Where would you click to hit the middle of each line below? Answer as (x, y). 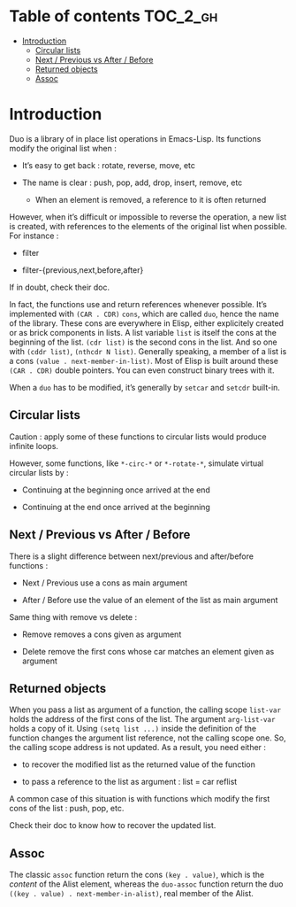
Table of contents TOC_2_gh (114, 16)
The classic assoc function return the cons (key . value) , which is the (137, 875)
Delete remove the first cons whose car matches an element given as (148, 651)
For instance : (34, 236)
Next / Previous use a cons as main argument (105, 583)
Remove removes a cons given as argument (102, 634)
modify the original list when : (63, 148)
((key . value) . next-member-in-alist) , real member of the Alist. (132, 894)
